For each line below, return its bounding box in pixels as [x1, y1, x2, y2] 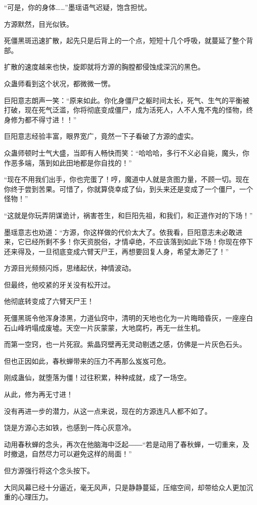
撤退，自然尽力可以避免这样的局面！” [10, 449, 132, 459]
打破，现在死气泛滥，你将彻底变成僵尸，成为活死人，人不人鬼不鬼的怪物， [4, 105, 246, 115]
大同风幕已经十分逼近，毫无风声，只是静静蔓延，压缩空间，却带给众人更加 [4, 482, 246, 492]
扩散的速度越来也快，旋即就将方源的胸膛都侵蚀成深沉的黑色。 [4, 61, 205, 72]
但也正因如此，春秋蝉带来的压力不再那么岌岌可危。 [4, 355, 170, 366]
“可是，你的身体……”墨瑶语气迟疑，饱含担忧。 [4, 2, 151, 12]
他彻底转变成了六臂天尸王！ [4, 296, 94, 306]
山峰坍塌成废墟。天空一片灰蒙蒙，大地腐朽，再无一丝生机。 [10, 322, 205, 333]
